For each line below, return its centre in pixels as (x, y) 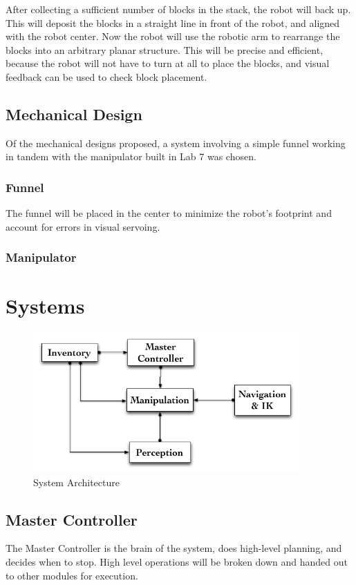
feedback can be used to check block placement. (106, 76)
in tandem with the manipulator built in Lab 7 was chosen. (131, 156)
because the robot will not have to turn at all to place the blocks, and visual (168, 63)
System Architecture (76, 482)
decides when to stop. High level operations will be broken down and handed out (177, 561)
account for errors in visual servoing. (83, 226)
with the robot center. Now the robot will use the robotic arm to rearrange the (173, 36)
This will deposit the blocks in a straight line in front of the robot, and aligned (173, 22)
